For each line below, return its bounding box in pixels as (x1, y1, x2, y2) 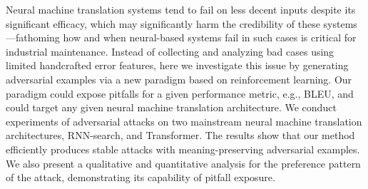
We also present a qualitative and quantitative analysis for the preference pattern (6, 155, 361, 170)
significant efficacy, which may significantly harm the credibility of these (6, 16, 320, 31)
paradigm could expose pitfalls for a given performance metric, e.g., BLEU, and (6, 86, 354, 101)
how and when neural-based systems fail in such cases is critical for (63, 30, 357, 45)
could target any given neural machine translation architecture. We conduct (6, 100, 337, 115)
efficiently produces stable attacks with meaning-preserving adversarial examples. (6, 141, 360, 156)
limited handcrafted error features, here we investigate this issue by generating (6, 58, 349, 73)
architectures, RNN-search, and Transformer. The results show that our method (6, 128, 355, 143)
